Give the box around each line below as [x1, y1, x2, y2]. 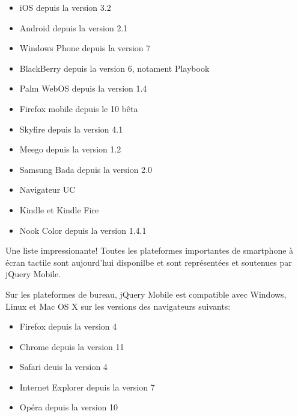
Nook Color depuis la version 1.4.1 [19, 224, 147, 236]
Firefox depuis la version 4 [19, 320, 117, 333]
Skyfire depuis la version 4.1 [19, 122, 123, 135]
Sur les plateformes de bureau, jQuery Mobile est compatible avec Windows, [5, 287, 287, 300]
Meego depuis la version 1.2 [19, 143, 121, 155]
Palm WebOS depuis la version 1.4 [19, 82, 147, 95]
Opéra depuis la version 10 [19, 401, 118, 413]
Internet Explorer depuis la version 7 [19, 380, 155, 393]
